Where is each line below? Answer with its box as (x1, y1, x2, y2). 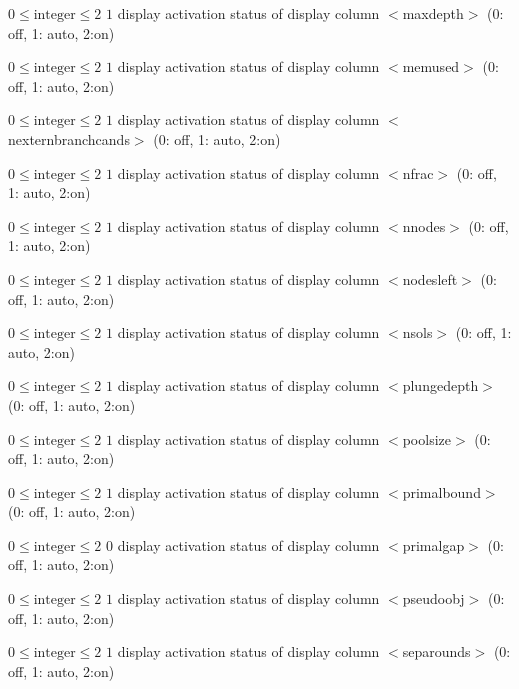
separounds (402, 641, 471, 662)
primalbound (402, 481, 481, 502)
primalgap (402, 534, 465, 555)
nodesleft (402, 268, 458, 289)
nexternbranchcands (8, 128, 130, 149)
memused (402, 56, 460, 77)
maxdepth (402, 3, 464, 23)
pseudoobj (402, 588, 465, 609)
